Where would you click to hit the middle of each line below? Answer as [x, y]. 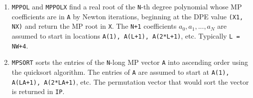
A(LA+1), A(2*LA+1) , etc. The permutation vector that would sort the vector [130, 81]
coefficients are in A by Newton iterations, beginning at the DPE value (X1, [127, 16]
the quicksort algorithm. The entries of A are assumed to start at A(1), [121, 72]
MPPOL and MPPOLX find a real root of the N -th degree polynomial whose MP [127, 6]
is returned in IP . [38, 91]
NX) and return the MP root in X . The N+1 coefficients [94, 26]
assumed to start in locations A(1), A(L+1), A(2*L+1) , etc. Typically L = [126, 35]
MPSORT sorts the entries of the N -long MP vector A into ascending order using [130, 62]
